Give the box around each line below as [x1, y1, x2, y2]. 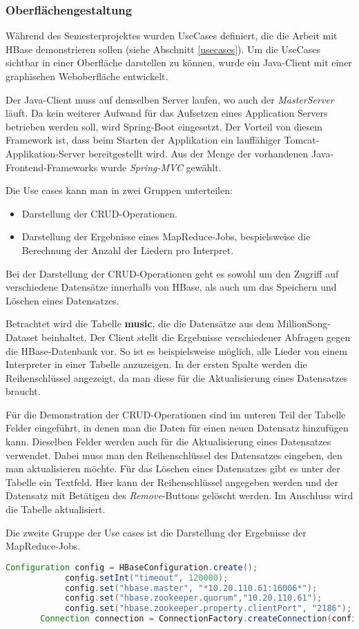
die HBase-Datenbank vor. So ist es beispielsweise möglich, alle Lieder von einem [6, 343, 347, 358]
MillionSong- [277, 316, 331, 331]
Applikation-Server [6, 146, 86, 160]
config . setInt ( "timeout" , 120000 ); [64, 572, 229, 583]
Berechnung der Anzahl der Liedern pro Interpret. [21, 242, 234, 257]
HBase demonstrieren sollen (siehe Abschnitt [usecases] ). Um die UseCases [6, 41, 321, 56]
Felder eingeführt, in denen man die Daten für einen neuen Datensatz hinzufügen [6, 420, 349, 435]
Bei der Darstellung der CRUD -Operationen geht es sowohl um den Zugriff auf [6, 266, 339, 280]
